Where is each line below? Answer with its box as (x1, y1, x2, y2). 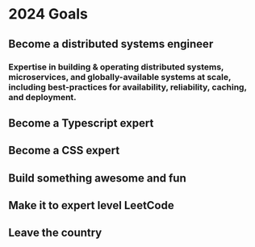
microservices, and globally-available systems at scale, (8, 71, 232, 82)
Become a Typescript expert (8, 116, 154, 130)
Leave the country (8, 226, 102, 240)
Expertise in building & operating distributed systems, (8, 61, 224, 73)
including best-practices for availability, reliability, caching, (8, 82, 248, 93)
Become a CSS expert (8, 144, 120, 157)
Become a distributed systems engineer (8, 37, 214, 51)
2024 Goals (8, 5, 89, 23)
